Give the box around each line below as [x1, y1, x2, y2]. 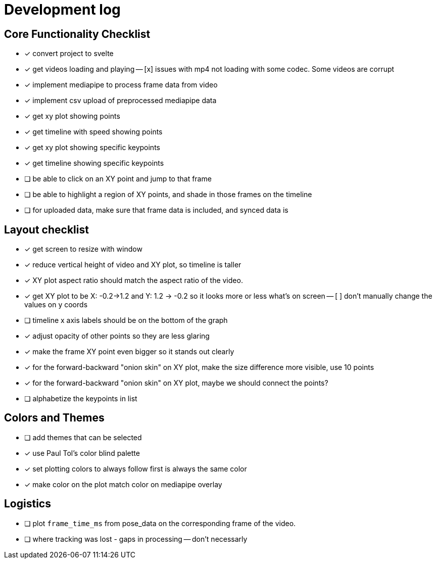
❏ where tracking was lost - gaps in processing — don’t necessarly [24, 534, 248, 543]
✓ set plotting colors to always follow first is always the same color [24, 464, 247, 473]
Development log [4, 1, 121, 18]
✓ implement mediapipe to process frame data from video [24, 80, 218, 89]
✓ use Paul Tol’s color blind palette [24, 448, 140, 457]
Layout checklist [4, 223, 89, 236]
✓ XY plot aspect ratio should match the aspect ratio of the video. [24, 276, 243, 285]
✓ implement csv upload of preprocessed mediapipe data [24, 96, 217, 105]
